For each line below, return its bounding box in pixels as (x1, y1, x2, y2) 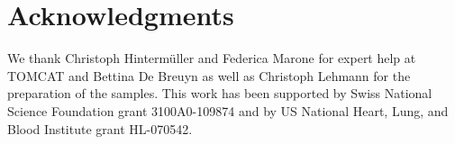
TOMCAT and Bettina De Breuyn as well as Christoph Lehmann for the (7, 66, 411, 85)
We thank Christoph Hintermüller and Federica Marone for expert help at (7, 49, 416, 67)
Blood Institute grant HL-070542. (7, 119, 193, 138)
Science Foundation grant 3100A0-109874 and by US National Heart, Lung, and (7, 101, 449, 120)
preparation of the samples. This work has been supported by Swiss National (7, 84, 432, 103)
